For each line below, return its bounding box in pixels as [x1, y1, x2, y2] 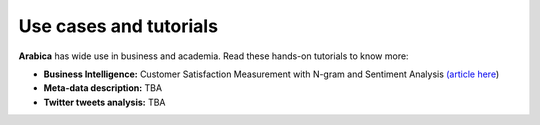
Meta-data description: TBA [43, 82, 163, 94]
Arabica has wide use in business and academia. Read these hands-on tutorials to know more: [18, 50, 409, 62]
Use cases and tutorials [18, 15, 219, 37]
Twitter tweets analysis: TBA [43, 96, 166, 108]
